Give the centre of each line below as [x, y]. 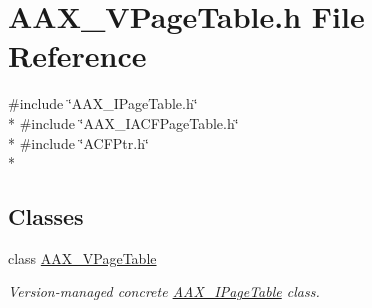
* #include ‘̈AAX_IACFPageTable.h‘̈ [123, 122]
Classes [46, 216]
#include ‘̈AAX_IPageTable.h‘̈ [103, 103]
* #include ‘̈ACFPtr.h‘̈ [78, 142]
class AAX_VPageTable [82, 257]
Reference [77, 55]
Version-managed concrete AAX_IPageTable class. [164, 291]
